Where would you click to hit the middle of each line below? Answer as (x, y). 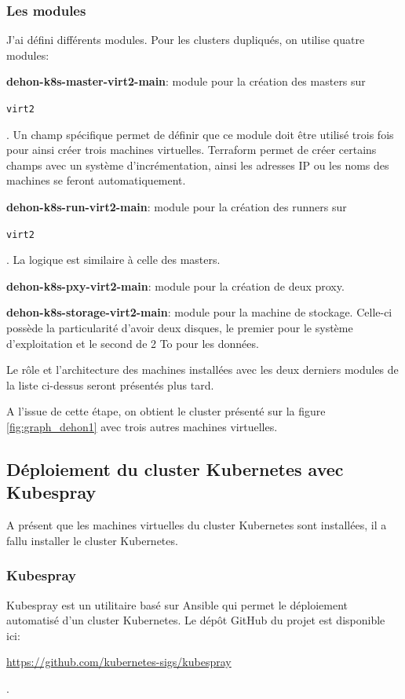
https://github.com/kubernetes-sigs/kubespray (119, 662)
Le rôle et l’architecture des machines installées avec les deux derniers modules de (202, 370)
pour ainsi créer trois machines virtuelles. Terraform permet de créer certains (192, 150)
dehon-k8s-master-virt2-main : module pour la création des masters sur (186, 81)
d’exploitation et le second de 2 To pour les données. (133, 343)
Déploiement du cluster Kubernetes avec (175, 469)
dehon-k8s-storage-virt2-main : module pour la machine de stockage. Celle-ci (199, 312)
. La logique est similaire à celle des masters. (113, 260)
